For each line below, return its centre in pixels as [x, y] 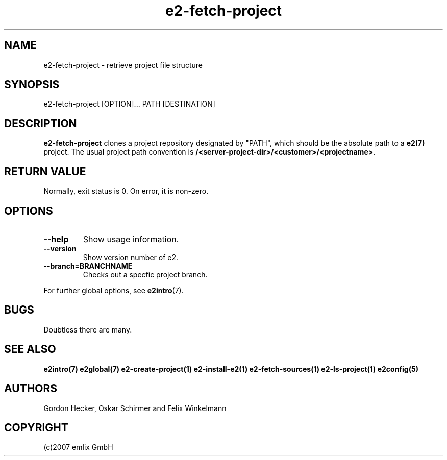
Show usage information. [131, 239]
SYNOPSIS [32, 85]
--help [56, 239]
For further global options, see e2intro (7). [114, 290]
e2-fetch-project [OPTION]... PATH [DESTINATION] [129, 104]
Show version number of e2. [131, 257]
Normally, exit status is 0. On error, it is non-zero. [126, 191]
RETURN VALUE [45, 171]
